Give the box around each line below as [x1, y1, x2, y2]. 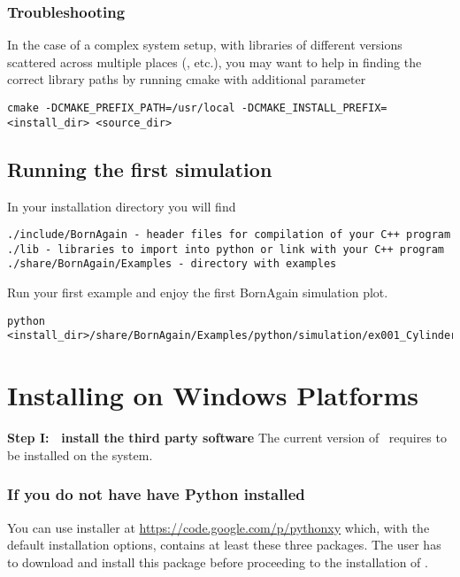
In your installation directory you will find [7, 196, 236, 215]
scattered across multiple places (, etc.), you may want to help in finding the [7, 52, 422, 71]
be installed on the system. [7, 445, 153, 464]
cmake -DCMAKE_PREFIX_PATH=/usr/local [7, 102, 235, 114]
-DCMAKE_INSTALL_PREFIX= [241, 102, 387, 114]
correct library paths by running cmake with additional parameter [7, 70, 366, 88]
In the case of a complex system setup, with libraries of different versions [7, 35, 402, 54]
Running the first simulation [7, 155, 272, 182]
